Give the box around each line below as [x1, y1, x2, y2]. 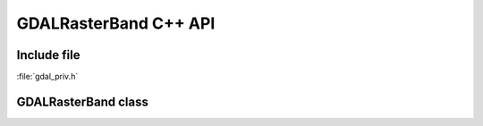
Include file [16, 47, 80, 63]
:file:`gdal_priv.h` [16, 71, 79, 82]
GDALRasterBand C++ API [16, 13, 216, 33]
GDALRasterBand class [16, 94, 149, 109]
